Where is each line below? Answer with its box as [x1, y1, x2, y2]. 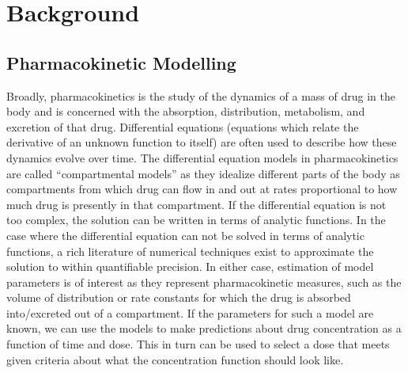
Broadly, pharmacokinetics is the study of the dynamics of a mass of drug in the [6, 87, 395, 104]
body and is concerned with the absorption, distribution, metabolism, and [6, 103, 365, 120]
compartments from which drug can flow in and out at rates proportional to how [6, 181, 398, 197]
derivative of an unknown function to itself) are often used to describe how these [6, 134, 397, 150]
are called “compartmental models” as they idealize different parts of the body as [6, 165, 400, 181]
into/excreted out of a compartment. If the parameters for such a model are [6, 304, 374, 321]
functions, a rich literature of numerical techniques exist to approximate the [6, 242, 374, 259]
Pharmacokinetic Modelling [6, 50, 236, 74]
